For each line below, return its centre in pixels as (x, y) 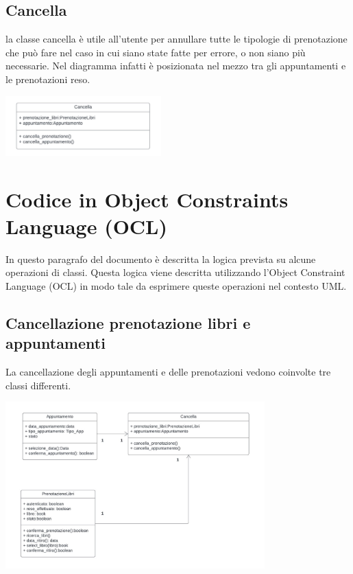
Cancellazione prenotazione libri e (128, 322)
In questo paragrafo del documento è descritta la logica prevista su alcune (161, 259)
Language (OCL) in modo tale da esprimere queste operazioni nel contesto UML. (176, 285)
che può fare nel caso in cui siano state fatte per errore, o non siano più (156, 52)
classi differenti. (38, 385)
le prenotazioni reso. (48, 79)
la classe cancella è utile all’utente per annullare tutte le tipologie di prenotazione (176, 39)
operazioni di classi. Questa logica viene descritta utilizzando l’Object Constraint (175, 272)
